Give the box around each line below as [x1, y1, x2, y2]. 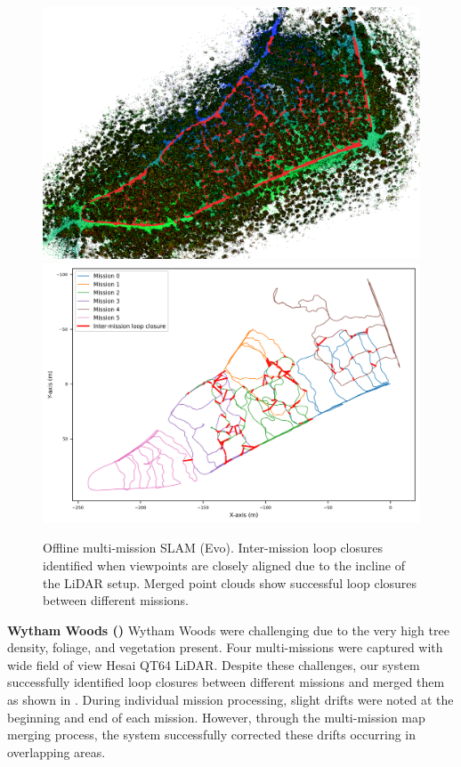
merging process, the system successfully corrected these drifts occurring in [7, 725, 417, 744]
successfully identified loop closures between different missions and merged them [7, 673, 445, 691]
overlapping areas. [7, 742, 106, 761]
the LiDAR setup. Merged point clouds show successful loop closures [43, 573, 417, 592]
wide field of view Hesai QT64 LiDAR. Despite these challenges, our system [7, 655, 420, 674]
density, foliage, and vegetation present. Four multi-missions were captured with [7, 638, 443, 657]
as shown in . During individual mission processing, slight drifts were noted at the [7, 690, 454, 709]
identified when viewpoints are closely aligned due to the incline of [43, 555, 405, 574]
